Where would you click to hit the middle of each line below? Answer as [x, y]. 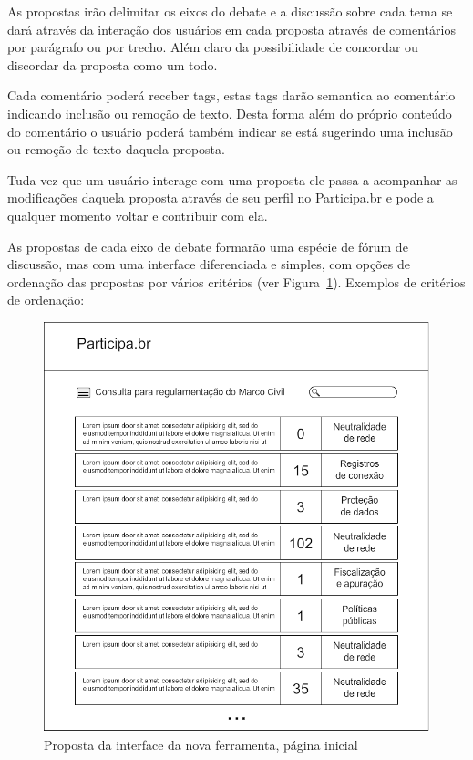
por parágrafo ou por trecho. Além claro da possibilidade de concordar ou [213, 47]
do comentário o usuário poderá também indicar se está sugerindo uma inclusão [230, 131]
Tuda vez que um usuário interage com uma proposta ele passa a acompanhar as [232, 179]
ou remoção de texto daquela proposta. [116, 149]
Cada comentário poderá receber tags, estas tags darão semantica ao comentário [231, 95]
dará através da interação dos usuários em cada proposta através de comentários [231, 29]
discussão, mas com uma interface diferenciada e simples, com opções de [209, 264]
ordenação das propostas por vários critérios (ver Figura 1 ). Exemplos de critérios [236, 281]
